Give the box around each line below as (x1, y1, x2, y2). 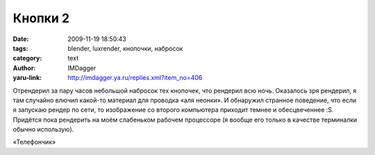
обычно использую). (12, 125, 74, 133)
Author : (12, 63, 36, 72)
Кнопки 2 (12, 10, 69, 26)
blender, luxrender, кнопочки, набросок (67, 44, 183, 52)
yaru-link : (12, 74, 42, 82)
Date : (12, 35, 29, 43)
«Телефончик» (12, 138, 56, 146)
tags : (12, 44, 28, 52)
